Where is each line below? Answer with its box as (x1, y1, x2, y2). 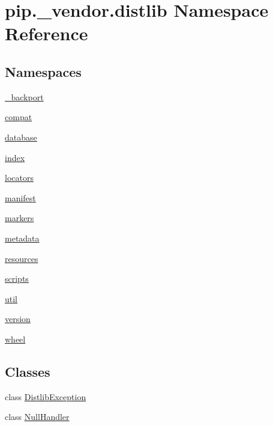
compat (5, 111, 32, 123)
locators (5, 171, 34, 184)
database (5, 130, 37, 143)
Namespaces (5, 62, 82, 81)
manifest (5, 191, 36, 204)
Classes (5, 362, 50, 380)
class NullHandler (5, 410, 70, 423)
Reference (5, 21, 88, 46)
